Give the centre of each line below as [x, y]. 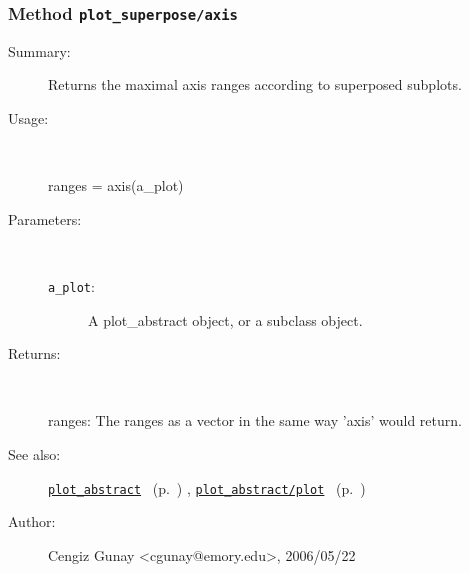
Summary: [39, 50]
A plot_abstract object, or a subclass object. [225, 319]
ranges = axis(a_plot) [116, 185]
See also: [34, 453]
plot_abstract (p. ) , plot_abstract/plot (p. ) [207, 487]
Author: [32, 521]
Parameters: [45, 218]
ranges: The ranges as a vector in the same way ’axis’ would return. [255, 420]
